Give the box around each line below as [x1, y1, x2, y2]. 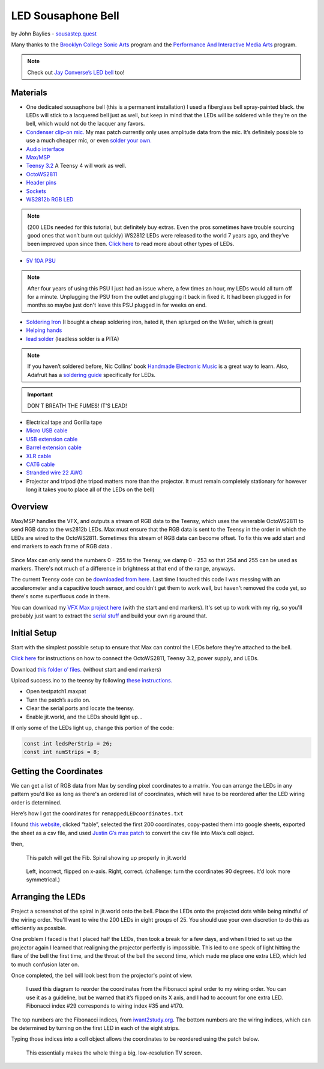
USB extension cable [26, 435, 78, 443]
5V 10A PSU [26, 257, 56, 264]
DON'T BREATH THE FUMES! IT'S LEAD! [27, 402, 127, 409]
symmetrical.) [26, 876, 60, 883]
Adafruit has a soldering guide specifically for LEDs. [27, 371, 156, 378]
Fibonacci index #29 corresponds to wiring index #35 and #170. [26, 1002, 184, 1009]
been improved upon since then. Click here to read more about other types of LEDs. [27, 240, 235, 248]
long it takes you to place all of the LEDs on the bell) [26, 486, 155, 493]
